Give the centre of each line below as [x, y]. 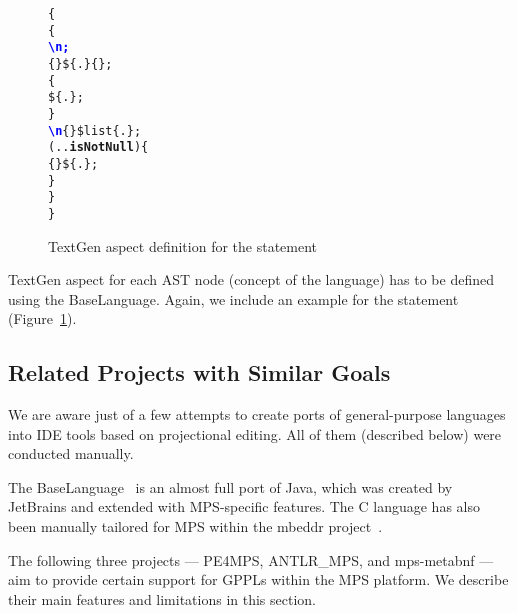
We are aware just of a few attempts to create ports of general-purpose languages [257, 414]
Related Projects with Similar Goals [199, 372]
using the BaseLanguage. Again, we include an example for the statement [233, 298]
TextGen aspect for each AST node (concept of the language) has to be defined [251, 279]
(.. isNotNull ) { [98, 147]
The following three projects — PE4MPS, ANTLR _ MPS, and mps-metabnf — [251, 559]
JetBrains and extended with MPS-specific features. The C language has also [244, 506]
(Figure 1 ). [42, 318]
